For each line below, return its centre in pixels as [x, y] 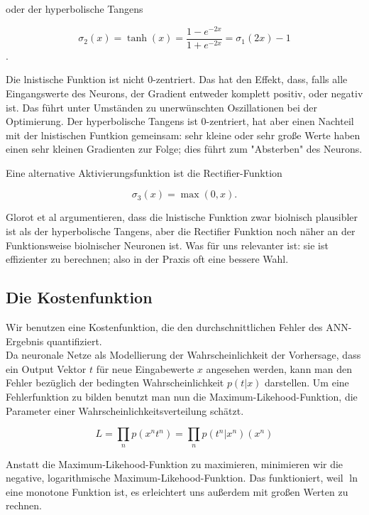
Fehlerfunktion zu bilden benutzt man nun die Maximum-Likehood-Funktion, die [182, 397]
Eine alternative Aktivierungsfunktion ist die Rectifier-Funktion [144, 172]
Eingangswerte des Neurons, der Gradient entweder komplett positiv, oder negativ [184, 93]
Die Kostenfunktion [79, 297]
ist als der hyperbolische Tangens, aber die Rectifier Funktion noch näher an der [181, 231]
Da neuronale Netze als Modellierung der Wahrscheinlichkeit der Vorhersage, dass [183, 355]
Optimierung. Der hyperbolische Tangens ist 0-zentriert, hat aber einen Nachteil [180, 121]
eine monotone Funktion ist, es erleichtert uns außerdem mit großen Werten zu [177, 491]
